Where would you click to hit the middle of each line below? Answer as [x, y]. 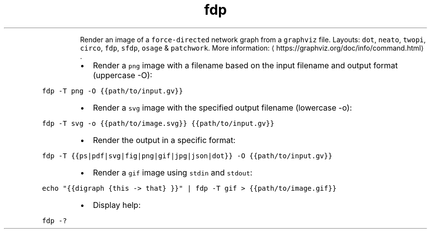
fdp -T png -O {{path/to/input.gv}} [112, 91]
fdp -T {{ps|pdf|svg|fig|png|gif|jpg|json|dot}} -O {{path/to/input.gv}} [187, 156]
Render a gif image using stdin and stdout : [172, 172]
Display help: [117, 205]
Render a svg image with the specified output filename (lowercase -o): [222, 107]
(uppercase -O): [123, 75]
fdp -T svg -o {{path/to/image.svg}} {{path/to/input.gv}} [158, 123]
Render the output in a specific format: [164, 140]
